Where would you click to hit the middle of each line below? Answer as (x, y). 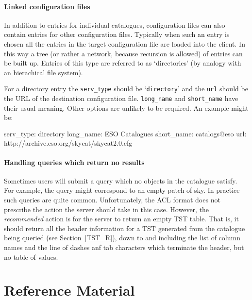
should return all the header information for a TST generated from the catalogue (125, 228)
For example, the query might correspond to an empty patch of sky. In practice (122, 190)
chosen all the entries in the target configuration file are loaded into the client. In (125, 43)
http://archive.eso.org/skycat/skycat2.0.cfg (68, 143)
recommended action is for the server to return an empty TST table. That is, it (121, 219)
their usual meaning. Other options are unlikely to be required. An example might (126, 108)
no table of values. (31, 257)
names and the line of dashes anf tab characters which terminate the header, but (124, 247)
